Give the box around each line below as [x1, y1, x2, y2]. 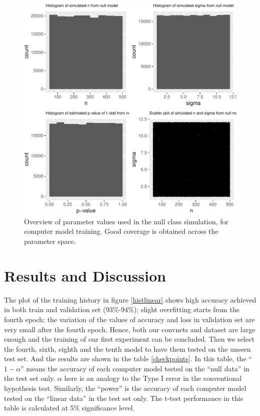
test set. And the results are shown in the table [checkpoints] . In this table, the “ [4, 353, 252, 364]
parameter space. [24, 236, 76, 246]
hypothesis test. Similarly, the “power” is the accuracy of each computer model [4, 383, 246, 393]
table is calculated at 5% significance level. [4, 402, 135, 413]
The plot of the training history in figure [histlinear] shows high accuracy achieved [4, 294, 256, 305]
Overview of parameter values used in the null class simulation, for [24, 216, 229, 226]
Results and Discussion [4, 265, 166, 286]
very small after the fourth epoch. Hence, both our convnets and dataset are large [4, 324, 255, 334]
